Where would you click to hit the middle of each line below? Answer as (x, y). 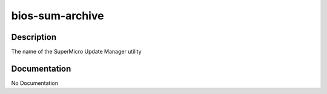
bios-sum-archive (58, 16)
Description (34, 37)
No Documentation (35, 83)
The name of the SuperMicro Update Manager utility (76, 52)
